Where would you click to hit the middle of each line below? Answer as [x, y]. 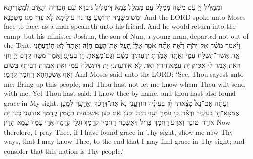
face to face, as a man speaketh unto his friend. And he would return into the [120, 26]
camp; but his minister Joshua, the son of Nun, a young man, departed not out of [126, 35]
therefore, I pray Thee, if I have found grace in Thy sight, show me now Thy [118, 131]
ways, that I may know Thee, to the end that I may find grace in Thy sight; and [124, 141]
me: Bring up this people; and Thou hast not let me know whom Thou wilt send [125, 83]
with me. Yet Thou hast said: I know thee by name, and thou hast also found [120, 93]
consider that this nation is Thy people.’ [64, 150]
